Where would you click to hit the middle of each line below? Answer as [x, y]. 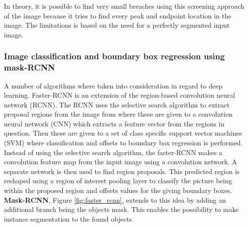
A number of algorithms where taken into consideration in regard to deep [113, 85]
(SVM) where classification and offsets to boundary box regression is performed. [123, 143]
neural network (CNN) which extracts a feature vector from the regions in [114, 123]
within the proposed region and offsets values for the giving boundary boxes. [118, 190]
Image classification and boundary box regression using [115, 56]
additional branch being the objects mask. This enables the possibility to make [121, 209]
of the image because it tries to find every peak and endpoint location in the [118, 15]
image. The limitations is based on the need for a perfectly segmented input [117, 25]
